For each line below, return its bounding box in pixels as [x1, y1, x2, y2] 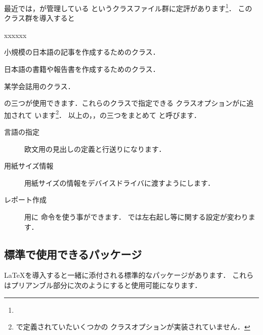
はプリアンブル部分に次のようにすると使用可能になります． [4, 280, 202, 290]
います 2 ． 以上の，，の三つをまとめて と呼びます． [34, 108, 201, 120]
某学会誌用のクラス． [4, 80, 75, 91]
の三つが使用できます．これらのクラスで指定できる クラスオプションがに [4, 98, 247, 108]
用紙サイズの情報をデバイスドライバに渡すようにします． [24, 177, 215, 188]
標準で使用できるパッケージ [4, 246, 142, 262]
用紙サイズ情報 [4, 160, 54, 171]
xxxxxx [4, 29, 27, 40]
